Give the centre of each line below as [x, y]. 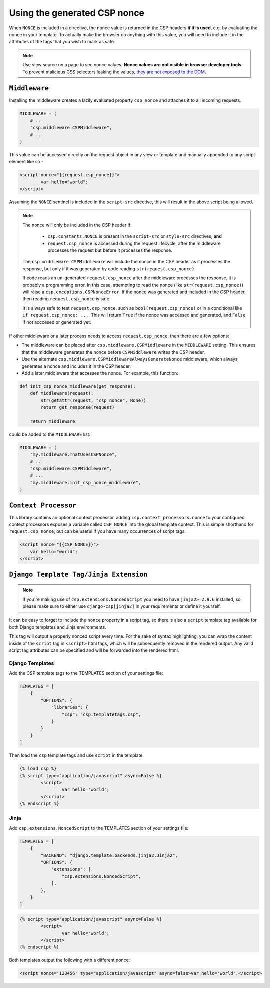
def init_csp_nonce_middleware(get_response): [78, 386]
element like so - [26, 162]
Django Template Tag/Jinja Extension [78, 574]
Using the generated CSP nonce [77, 13]
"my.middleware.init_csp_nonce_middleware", [86, 483]
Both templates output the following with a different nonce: [70, 960]
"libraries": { [70, 708]
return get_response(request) [78, 408]
